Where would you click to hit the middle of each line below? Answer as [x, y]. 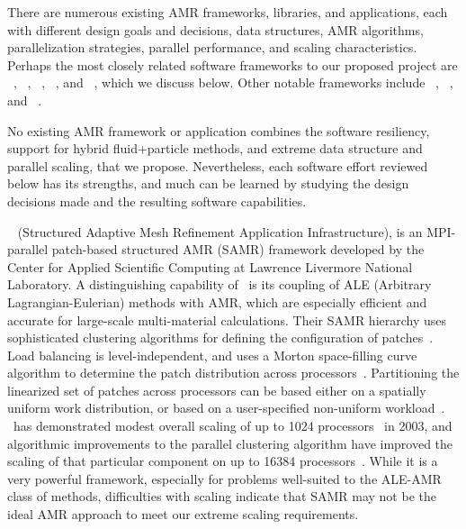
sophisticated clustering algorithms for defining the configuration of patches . [220, 337]
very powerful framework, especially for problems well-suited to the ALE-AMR [224, 478]
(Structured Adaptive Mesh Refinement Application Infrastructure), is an [220, 231]
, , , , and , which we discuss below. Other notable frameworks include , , [233, 82]
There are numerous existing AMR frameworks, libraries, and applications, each [228, 12]
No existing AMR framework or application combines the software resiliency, [219, 130]
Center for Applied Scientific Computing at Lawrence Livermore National [210, 266]
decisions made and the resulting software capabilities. [157, 201]
